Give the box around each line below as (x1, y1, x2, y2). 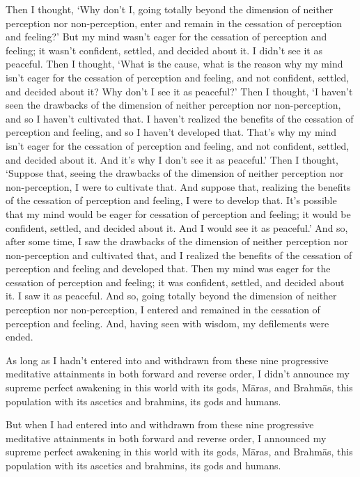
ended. (6, 329, 33, 344)
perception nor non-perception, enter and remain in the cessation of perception (6, 15, 343, 30)
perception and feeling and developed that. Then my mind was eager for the (6, 261, 331, 276)
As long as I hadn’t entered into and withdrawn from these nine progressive (6, 352, 329, 367)
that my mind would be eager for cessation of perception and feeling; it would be (6, 206, 351, 221)
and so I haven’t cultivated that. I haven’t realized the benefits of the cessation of (6, 111, 354, 125)
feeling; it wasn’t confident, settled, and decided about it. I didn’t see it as (6, 42, 322, 57)
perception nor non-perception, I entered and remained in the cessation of (6, 302, 320, 317)
